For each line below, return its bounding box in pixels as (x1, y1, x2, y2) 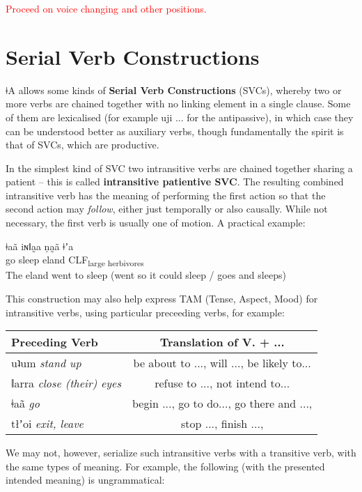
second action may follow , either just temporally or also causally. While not (6, 201, 328, 216)
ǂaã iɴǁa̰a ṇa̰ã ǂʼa (6, 238, 74, 253)
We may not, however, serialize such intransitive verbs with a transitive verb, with (6, 445, 356, 460)
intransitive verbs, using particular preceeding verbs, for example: (6, 305, 285, 319)
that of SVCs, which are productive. (6, 137, 159, 152)
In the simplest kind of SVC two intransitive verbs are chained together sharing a (6, 160, 353, 175)
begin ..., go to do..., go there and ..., (132, 395, 313, 412)
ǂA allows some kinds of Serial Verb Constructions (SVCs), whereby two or (6, 82, 342, 97)
